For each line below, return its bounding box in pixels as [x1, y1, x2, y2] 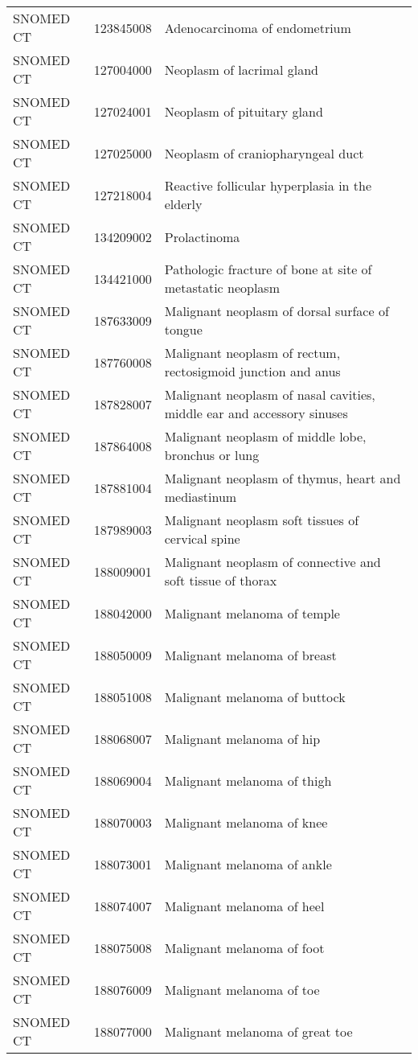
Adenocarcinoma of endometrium [164, 18, 351, 37]
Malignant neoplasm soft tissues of [164, 511, 359, 529]
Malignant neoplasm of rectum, [164, 343, 341, 362]
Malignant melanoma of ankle [164, 854, 332, 873]
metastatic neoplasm [164, 278, 280, 297]
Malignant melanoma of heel [164, 896, 325, 915]
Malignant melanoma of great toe [164, 1021, 353, 1041]
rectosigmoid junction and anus [164, 362, 341, 380]
